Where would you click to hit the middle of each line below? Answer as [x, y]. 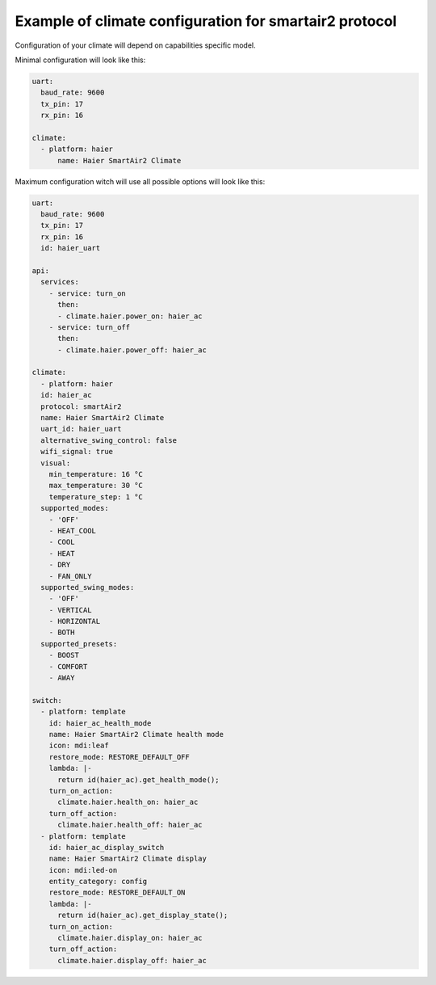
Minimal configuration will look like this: [80, 60]
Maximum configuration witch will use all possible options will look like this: [140, 181]
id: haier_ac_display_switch [107, 847]
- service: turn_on [88, 293]
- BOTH [62, 633]
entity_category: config [98, 882]
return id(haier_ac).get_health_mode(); [138, 779]
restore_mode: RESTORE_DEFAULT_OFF [119, 757]
